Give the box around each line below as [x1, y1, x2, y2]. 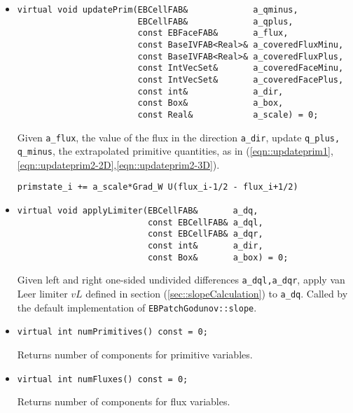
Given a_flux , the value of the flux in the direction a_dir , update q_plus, [17, 129, 340, 144]
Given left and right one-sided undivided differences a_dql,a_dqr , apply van [17, 272, 345, 287]
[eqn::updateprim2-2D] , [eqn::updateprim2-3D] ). [17, 157, 220, 171]
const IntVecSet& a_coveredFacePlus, [137, 74, 344, 85]
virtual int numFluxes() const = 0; [17, 374, 188, 384]
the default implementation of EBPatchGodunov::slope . [17, 300, 257, 314]
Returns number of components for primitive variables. [17, 347, 253, 362]
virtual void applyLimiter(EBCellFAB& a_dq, [17, 206, 258, 216]
